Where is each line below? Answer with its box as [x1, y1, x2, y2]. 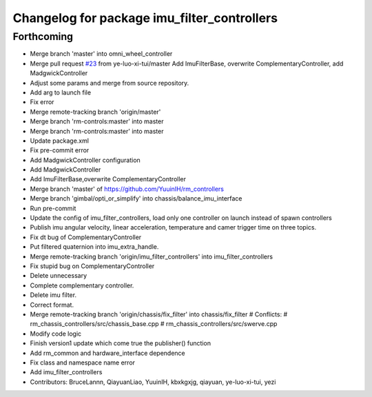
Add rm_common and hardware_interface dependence [30, 349, 185, 357]
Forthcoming [12, 30, 74, 43]
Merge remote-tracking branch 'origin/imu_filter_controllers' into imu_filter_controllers [30, 252, 273, 261]
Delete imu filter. [30, 291, 77, 299]
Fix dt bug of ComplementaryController [30, 233, 142, 241]
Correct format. [30, 301, 74, 309]
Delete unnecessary [30, 272, 87, 280]
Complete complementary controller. [30, 281, 134, 289]
